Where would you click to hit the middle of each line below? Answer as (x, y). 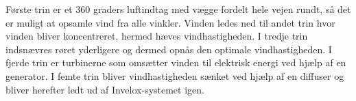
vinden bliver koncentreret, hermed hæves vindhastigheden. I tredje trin (157, 36)
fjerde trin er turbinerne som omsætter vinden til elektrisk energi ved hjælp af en (176, 62)
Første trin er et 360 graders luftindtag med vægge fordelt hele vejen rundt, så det (178, 9)
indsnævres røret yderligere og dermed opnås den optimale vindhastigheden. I (169, 49)
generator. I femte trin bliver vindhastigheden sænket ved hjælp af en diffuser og (175, 75)
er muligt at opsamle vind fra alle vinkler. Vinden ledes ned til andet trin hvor (170, 22)
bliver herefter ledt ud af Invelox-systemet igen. (105, 89)
